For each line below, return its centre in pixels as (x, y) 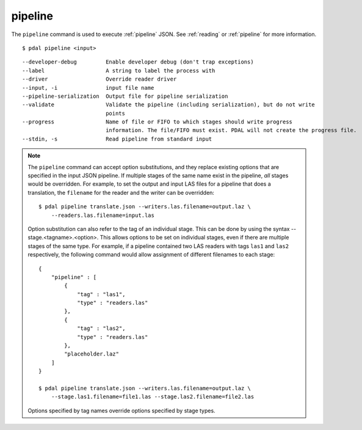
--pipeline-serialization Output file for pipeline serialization (125, 96)
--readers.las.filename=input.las (103, 215)
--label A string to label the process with (119, 71)
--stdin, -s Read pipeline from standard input (117, 139)
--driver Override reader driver (100, 79)
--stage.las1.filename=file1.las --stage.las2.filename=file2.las (153, 397)
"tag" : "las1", (101, 294)
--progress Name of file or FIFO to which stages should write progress (157, 122)
